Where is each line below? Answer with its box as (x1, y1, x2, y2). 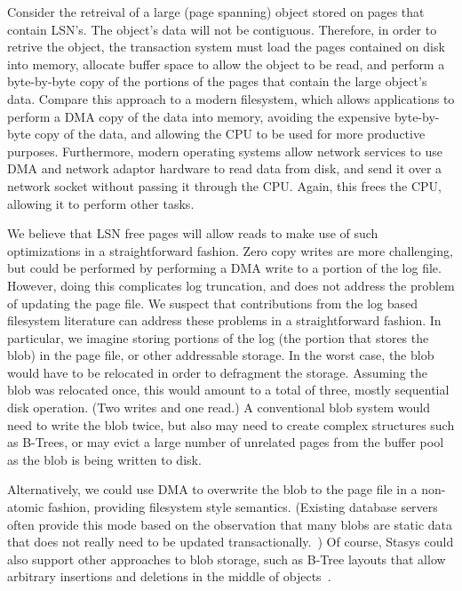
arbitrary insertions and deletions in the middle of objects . (7, 567, 331, 586)
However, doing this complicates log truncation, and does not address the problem (7, 276, 455, 294)
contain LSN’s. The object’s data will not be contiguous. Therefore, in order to (7, 20, 437, 38)
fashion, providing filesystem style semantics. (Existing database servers (47, 498, 438, 516)
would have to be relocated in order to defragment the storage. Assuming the (7, 363, 427, 381)
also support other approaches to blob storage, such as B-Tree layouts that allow (7, 549, 446, 568)
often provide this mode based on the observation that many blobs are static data (7, 515, 453, 533)
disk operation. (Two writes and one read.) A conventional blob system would (7, 398, 431, 417)
